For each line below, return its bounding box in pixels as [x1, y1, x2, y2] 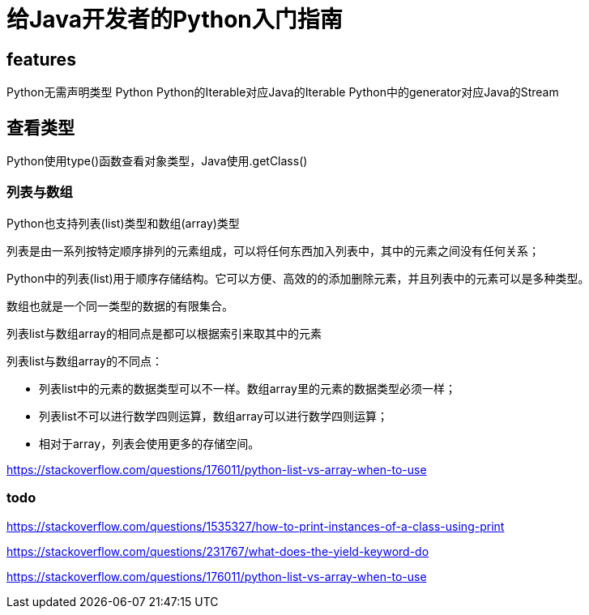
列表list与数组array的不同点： [6, 353, 163, 368]
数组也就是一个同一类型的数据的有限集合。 [6, 298, 233, 313]
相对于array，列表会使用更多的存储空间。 [39, 436, 260, 451]
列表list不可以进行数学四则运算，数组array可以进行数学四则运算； [39, 408, 388, 423]
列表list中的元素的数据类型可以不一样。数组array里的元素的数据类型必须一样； [39, 381, 456, 395]
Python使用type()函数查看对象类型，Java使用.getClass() [6, 154, 308, 169]
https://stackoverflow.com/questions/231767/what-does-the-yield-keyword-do [6, 544, 429, 558]
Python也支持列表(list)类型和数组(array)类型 [6, 216, 240, 230]
